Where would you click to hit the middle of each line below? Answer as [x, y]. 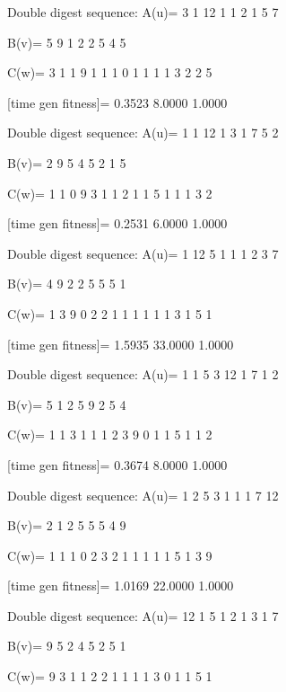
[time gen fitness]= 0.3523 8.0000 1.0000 [117, 102]
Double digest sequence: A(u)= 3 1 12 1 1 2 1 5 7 [143, 12]
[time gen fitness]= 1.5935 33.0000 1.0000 [121, 344]
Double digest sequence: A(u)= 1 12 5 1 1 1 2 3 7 [143, 253]
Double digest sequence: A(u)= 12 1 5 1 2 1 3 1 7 [143, 615]
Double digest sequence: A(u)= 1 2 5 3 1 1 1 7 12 [143, 495]
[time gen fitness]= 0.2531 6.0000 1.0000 [117, 223]
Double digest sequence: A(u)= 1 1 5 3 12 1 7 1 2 [143, 374]
